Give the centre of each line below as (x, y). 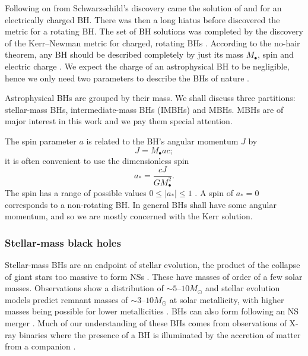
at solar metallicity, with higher (227, 299)
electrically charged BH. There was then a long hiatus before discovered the (142, 19)
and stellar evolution (242, 288)
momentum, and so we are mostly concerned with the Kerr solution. (129, 216)
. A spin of (214, 192)
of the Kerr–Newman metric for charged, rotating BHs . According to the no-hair (153, 42)
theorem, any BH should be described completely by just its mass (124, 54)
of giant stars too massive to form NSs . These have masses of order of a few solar (154, 276)
